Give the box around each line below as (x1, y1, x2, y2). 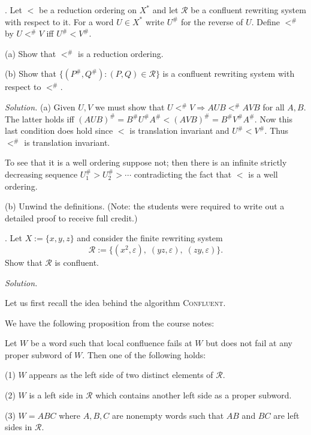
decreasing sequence (5, 167, 78, 180)
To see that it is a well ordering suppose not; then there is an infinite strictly (5, 156, 287, 169)
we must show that (95, 100, 165, 113)
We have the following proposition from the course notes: (5, 316, 215, 329)
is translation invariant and (129, 124, 230, 137)
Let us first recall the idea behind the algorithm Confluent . (5, 296, 226, 309)
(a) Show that (5, 47, 56, 59)
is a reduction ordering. (78, 47, 164, 59)
